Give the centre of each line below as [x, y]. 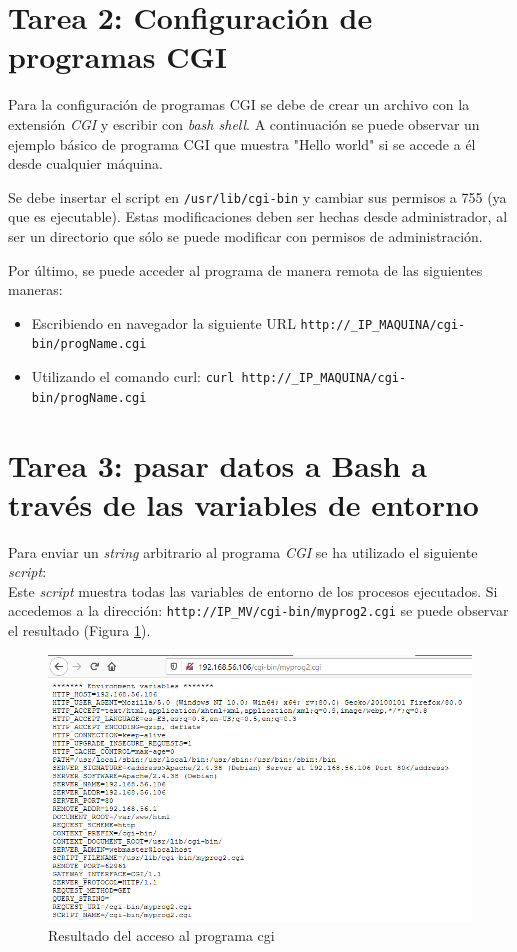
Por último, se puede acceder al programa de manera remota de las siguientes [245, 269]
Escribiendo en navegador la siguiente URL [163, 322]
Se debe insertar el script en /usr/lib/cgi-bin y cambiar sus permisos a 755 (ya [257, 196]
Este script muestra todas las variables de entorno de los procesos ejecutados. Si [253, 590]
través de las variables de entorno [243, 503]
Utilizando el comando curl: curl [133, 376]
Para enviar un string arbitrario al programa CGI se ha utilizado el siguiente [243, 551]
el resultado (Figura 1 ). [79, 630]
